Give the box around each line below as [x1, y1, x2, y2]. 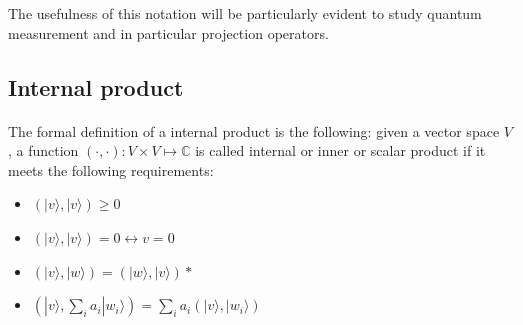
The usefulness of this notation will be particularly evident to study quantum [8, 3, 482, 23]
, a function [8, 140, 79, 161]
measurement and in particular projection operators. [8, 22, 329, 43]
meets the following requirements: [8, 159, 214, 180]
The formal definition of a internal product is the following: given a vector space [8, 120, 500, 141]
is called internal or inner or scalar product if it [195, 140, 486, 161]
